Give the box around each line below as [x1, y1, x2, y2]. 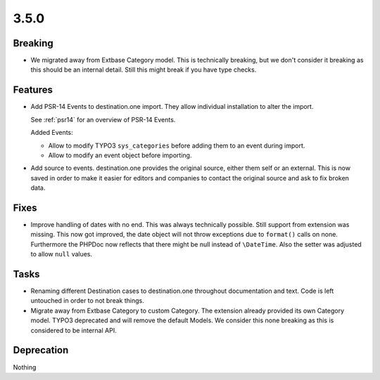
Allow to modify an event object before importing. [48, 151, 192, 159]
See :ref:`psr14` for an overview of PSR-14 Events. [30, 115, 176, 124]
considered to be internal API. [30, 326, 117, 334]
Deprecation [13, 344, 69, 356]
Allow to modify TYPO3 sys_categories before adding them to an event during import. [48, 141, 305, 150]
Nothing [13, 362, 37, 372]
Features [13, 84, 53, 96]
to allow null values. [30, 250, 93, 258]
